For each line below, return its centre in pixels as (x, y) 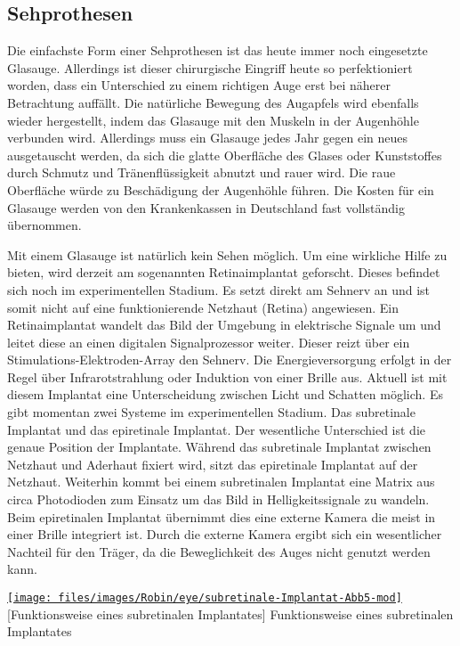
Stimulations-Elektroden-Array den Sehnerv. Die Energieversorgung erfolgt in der (230, 360)
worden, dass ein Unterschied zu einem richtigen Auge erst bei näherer (199, 85)
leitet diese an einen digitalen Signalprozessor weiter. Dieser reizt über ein (209, 342)
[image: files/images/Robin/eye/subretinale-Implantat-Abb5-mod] (205, 598)
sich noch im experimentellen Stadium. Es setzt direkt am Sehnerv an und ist (219, 289)
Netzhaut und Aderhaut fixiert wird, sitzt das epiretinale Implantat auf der (213, 464)
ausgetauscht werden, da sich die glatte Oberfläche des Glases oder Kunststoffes (225, 155)
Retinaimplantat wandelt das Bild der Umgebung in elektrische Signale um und (224, 325)
